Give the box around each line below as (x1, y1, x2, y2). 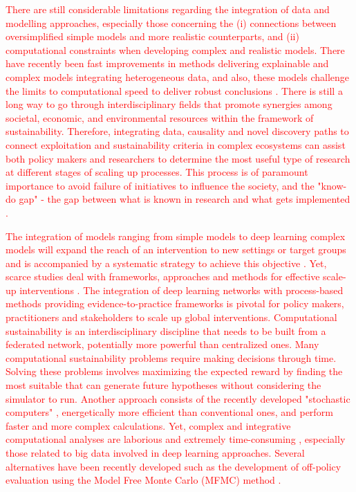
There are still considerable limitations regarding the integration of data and (6, 2, 330, 16)
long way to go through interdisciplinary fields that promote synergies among (6, 97, 332, 111)
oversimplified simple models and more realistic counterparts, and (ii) (6, 29, 299, 44)
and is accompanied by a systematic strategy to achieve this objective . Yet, (6, 255, 327, 270)
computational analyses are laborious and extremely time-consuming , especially (6, 432, 346, 446)
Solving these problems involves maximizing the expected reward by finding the (6, 364, 343, 379)
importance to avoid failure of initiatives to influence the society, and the (6, 178, 315, 192)
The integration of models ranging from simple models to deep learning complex (6, 228, 346, 243)
